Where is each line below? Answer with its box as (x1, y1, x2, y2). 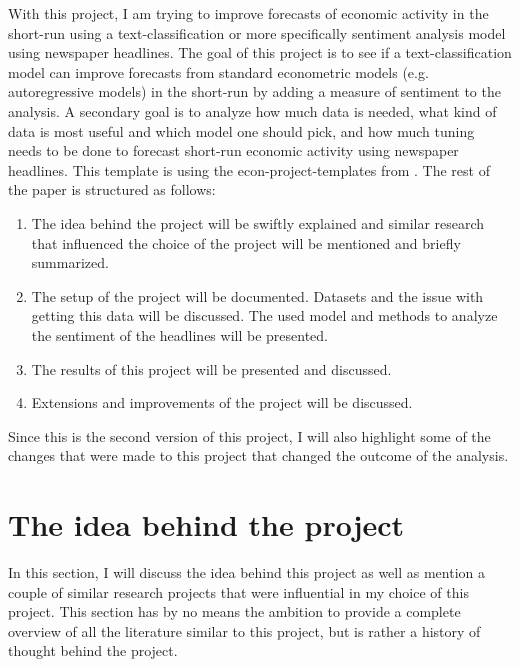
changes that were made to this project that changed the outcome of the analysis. (8, 445, 509, 466)
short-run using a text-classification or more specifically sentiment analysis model (8, 22, 506, 43)
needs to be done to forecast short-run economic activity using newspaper (8, 140, 459, 161)
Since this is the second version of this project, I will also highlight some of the (8, 425, 491, 446)
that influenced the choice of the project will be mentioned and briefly (31, 232, 461, 253)
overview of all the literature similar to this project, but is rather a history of (8, 620, 481, 641)
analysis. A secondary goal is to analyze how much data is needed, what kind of (8, 100, 497, 121)
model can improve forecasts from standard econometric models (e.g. (8, 61, 429, 82)
